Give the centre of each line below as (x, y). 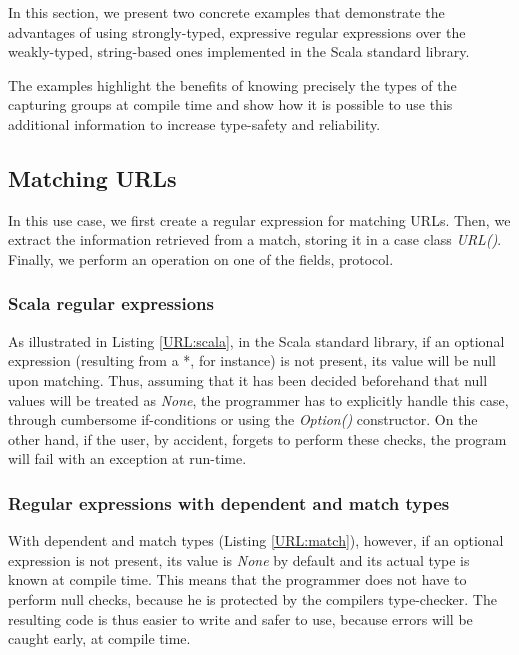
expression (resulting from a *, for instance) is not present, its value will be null (252, 360)
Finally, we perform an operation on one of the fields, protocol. (201, 258)
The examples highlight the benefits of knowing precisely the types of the (232, 84)
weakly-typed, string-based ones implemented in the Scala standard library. (239, 51)
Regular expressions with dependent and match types (229, 502)
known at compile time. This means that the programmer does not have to (237, 579)
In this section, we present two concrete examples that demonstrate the (226, 12)
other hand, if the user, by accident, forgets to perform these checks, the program (257, 438)
